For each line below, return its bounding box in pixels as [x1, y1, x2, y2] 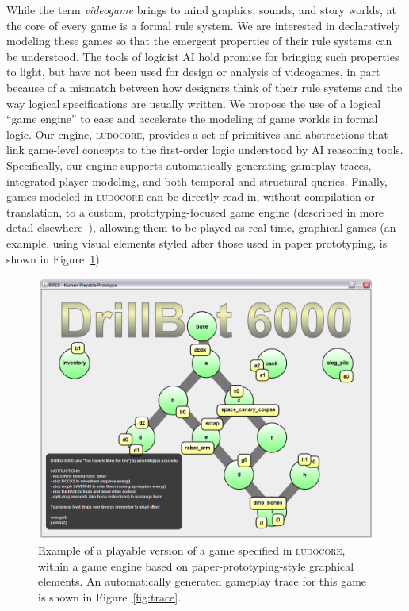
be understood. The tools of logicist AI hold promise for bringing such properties [6, 48, 399, 64]
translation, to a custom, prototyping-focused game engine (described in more [6, 203, 384, 220]
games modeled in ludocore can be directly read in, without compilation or [6, 188, 375, 205]
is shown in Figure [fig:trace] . [38, 589, 182, 605]
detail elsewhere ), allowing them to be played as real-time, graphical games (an [6, 219, 396, 236]
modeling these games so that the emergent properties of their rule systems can [6, 33, 392, 49]
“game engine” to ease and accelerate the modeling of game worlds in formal [6, 110, 378, 127]
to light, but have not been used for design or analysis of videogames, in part [6, 63, 380, 80]
